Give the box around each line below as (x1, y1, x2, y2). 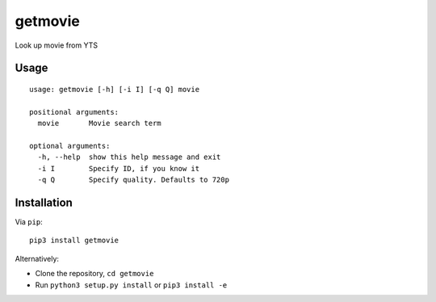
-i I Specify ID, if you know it (37, 164, 200, 173)
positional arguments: (29, 107, 119, 116)
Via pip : (15, 216, 44, 226)
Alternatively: (15, 254, 60, 263)
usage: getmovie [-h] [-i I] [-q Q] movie (29, 85, 200, 94)
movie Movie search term (37, 119, 161, 128)
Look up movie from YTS (15, 40, 99, 50)
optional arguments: (29, 141, 111, 150)
